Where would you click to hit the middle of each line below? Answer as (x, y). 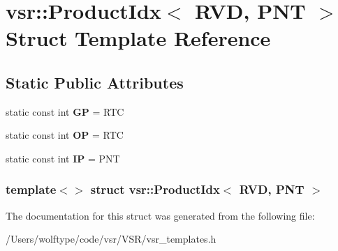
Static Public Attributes (95, 82)
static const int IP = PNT (63, 158)
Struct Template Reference (138, 38)
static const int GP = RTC (65, 111)
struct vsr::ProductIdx (155, 189)
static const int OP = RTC (65, 135)
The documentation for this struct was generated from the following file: (160, 215)
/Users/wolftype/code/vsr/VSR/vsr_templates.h (111, 239)
